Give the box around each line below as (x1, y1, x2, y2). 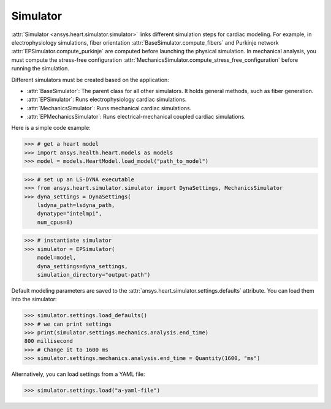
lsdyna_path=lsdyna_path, (37, 201, 115, 208)
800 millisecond (24, 337, 74, 345)
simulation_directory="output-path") (37, 271, 151, 278)
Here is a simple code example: (11, 124, 91, 132)
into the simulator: (11, 296, 58, 303)
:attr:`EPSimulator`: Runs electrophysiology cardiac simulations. (26, 96, 187, 103)
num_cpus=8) (37, 219, 74, 226)
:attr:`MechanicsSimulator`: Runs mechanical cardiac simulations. (26, 104, 192, 111)
